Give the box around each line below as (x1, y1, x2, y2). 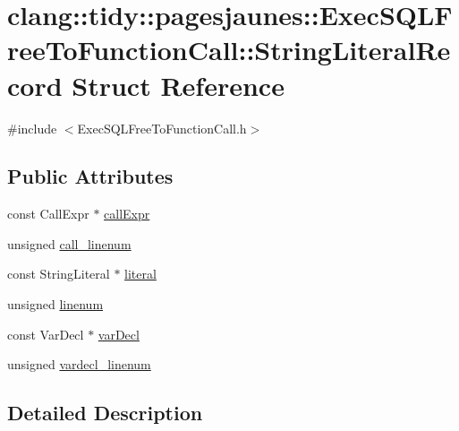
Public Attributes (7, 162, 174, 190)
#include (7, 118, 57, 137)
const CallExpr (7, 204, 89, 223)
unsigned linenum (7, 295, 104, 314)
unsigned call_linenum (7, 234, 132, 253)
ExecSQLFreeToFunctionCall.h (77, 118, 247, 137)
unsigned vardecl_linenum (7, 355, 151, 374)
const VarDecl (7, 324, 84, 343)
